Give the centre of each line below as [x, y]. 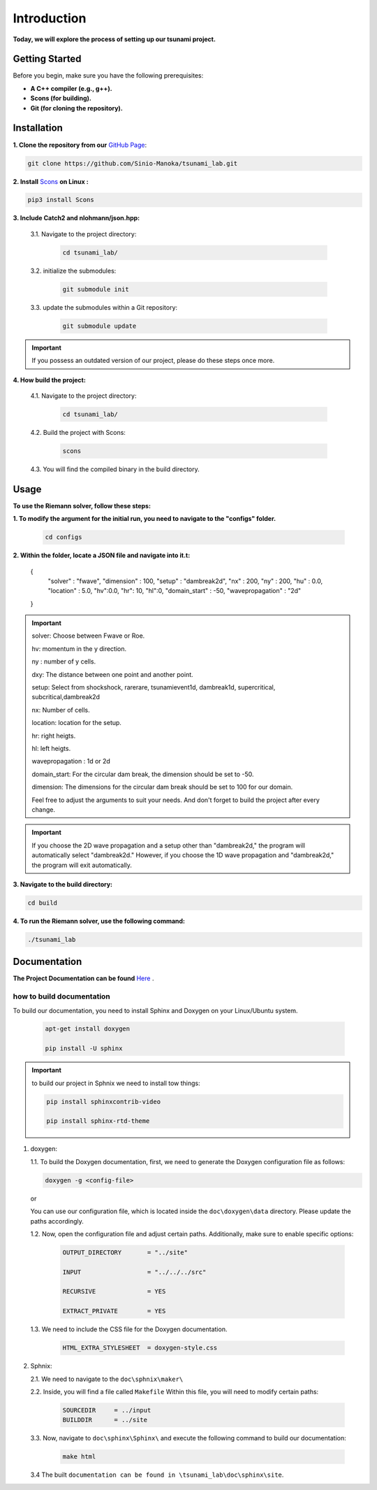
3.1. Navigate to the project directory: [83, 234]
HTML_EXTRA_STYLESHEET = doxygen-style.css [140, 1348]
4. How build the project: [50, 380]
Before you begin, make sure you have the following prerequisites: [108, 76]
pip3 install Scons [61, 200]
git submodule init [96, 289]
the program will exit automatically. [82, 865]
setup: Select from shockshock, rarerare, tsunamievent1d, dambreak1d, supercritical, [154, 687]
